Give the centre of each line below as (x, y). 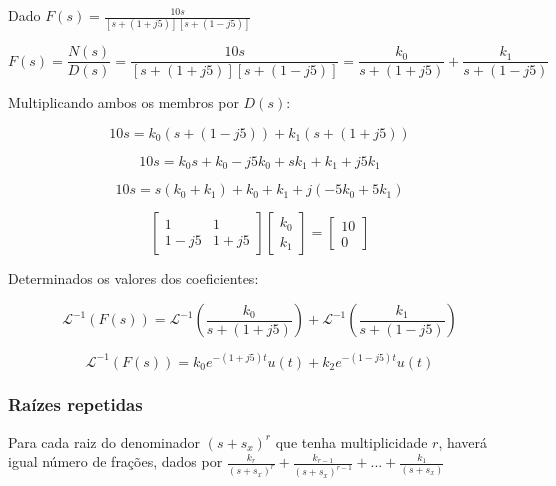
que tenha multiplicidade (351, 441)
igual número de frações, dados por (115, 461)
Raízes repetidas (75, 404)
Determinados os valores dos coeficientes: (133, 278)
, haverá (463, 441)
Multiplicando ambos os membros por (123, 102)
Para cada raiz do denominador (104, 441)
